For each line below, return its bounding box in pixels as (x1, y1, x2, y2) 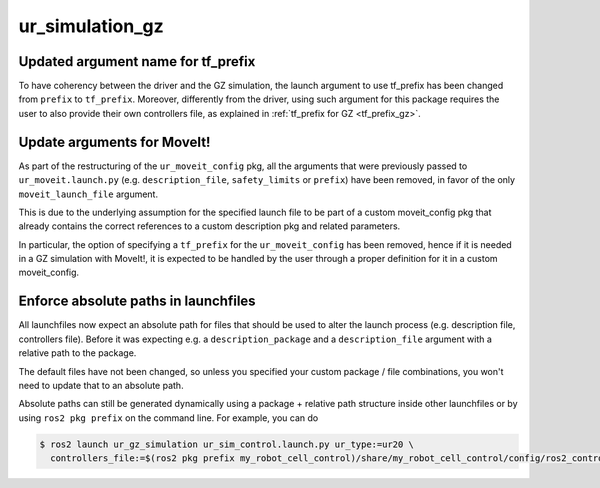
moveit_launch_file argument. (18, 188, 159, 200)
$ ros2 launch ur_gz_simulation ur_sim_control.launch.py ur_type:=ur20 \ (39, 438, 415, 450)
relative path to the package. (18, 347, 137, 359)
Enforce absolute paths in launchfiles (18, 293, 256, 310)
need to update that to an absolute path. (18, 379, 184, 391)
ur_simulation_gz (18, 15, 164, 37)
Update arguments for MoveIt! (18, 133, 211, 150)
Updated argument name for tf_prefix (18, 53, 256, 70)
